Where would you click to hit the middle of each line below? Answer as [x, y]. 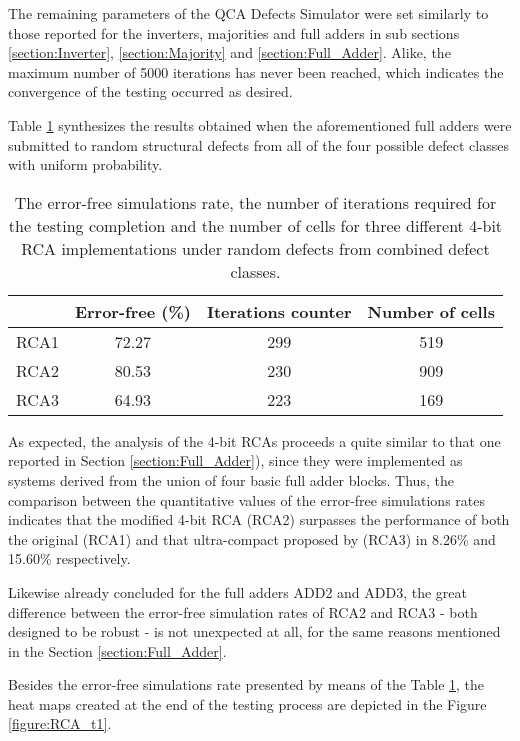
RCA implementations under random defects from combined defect [255, 248]
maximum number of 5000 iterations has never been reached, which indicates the [256, 71]
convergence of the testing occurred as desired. [150, 91]
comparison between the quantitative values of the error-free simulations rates [246, 499]
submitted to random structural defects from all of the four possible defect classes [258, 144]
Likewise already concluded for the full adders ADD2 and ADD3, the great [238, 591]
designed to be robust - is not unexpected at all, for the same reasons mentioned [254, 631]
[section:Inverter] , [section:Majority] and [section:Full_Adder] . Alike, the [229, 52]
